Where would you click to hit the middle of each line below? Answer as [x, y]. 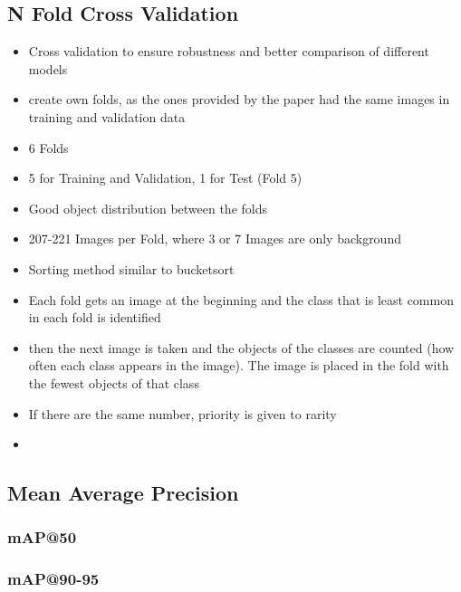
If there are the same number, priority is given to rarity [182, 413]
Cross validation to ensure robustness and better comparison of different [229, 51]
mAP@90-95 [53, 579]
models [48, 68]
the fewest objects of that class [114, 382]
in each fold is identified [95, 317]
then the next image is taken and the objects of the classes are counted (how [241, 347]
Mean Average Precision [123, 493]
